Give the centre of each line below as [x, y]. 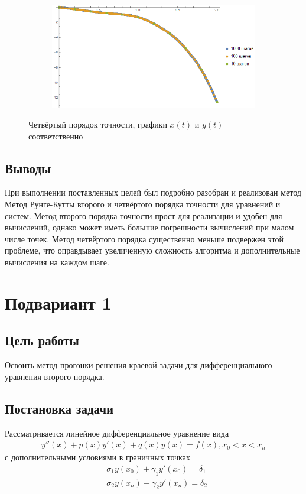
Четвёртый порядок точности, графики [98, 124]
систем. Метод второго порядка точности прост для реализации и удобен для [144, 215]
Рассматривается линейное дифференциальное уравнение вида [117, 433]
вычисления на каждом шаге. [57, 262]
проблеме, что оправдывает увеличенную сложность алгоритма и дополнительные [152, 250]
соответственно [56, 136]
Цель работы [42, 340]
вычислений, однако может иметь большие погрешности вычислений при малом [149, 227]
